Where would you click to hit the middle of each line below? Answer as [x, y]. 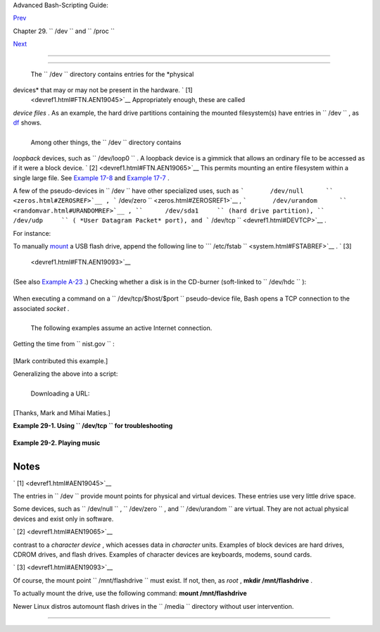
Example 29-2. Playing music [57, 443]
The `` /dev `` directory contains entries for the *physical [112, 74]
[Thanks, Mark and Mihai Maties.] [62, 412]
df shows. [27, 122]
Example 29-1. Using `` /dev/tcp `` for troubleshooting [93, 426]
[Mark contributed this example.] [61, 361]
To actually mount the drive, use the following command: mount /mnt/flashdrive [130, 593]
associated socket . [41, 308]
